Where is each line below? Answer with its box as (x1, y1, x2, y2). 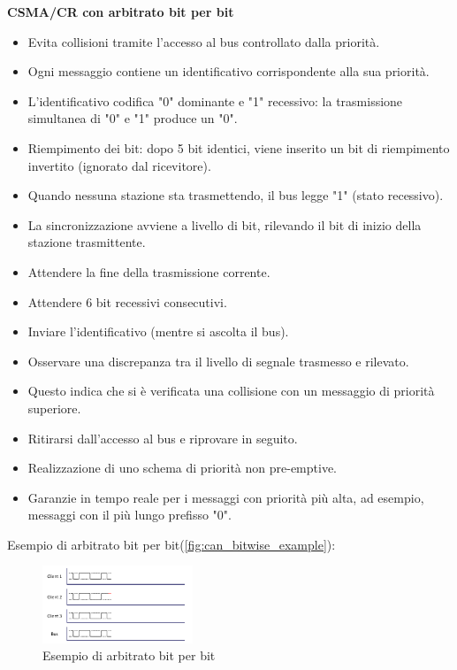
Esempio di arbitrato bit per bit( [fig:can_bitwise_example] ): (7, 535, 336, 553)
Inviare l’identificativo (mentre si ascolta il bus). (27, 322, 289, 341)
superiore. (27, 398, 81, 417)
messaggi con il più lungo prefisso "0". (27, 505, 232, 524)
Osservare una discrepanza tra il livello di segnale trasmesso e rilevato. (27, 351, 409, 370)
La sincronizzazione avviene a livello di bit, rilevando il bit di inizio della (27, 215, 422, 234)
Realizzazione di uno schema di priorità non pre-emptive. (27, 458, 338, 477)
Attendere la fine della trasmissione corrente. (27, 262, 270, 281)
